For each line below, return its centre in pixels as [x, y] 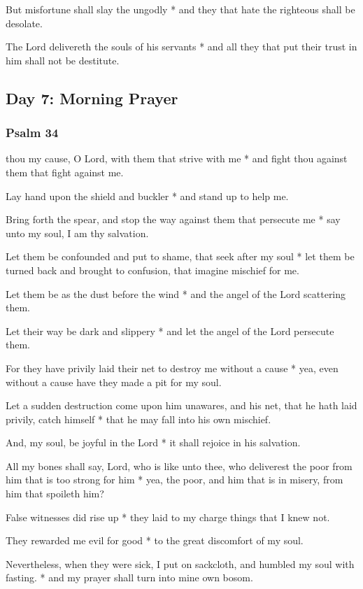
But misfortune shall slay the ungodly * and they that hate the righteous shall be [180, 9]
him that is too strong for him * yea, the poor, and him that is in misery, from [175, 480]
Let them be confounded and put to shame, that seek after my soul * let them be [180, 256]
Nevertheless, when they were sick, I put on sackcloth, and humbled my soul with [180, 563]
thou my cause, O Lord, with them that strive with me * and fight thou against [177, 158]
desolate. [24, 23]
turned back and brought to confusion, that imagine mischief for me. [152, 270]
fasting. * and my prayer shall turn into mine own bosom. [129, 577]
